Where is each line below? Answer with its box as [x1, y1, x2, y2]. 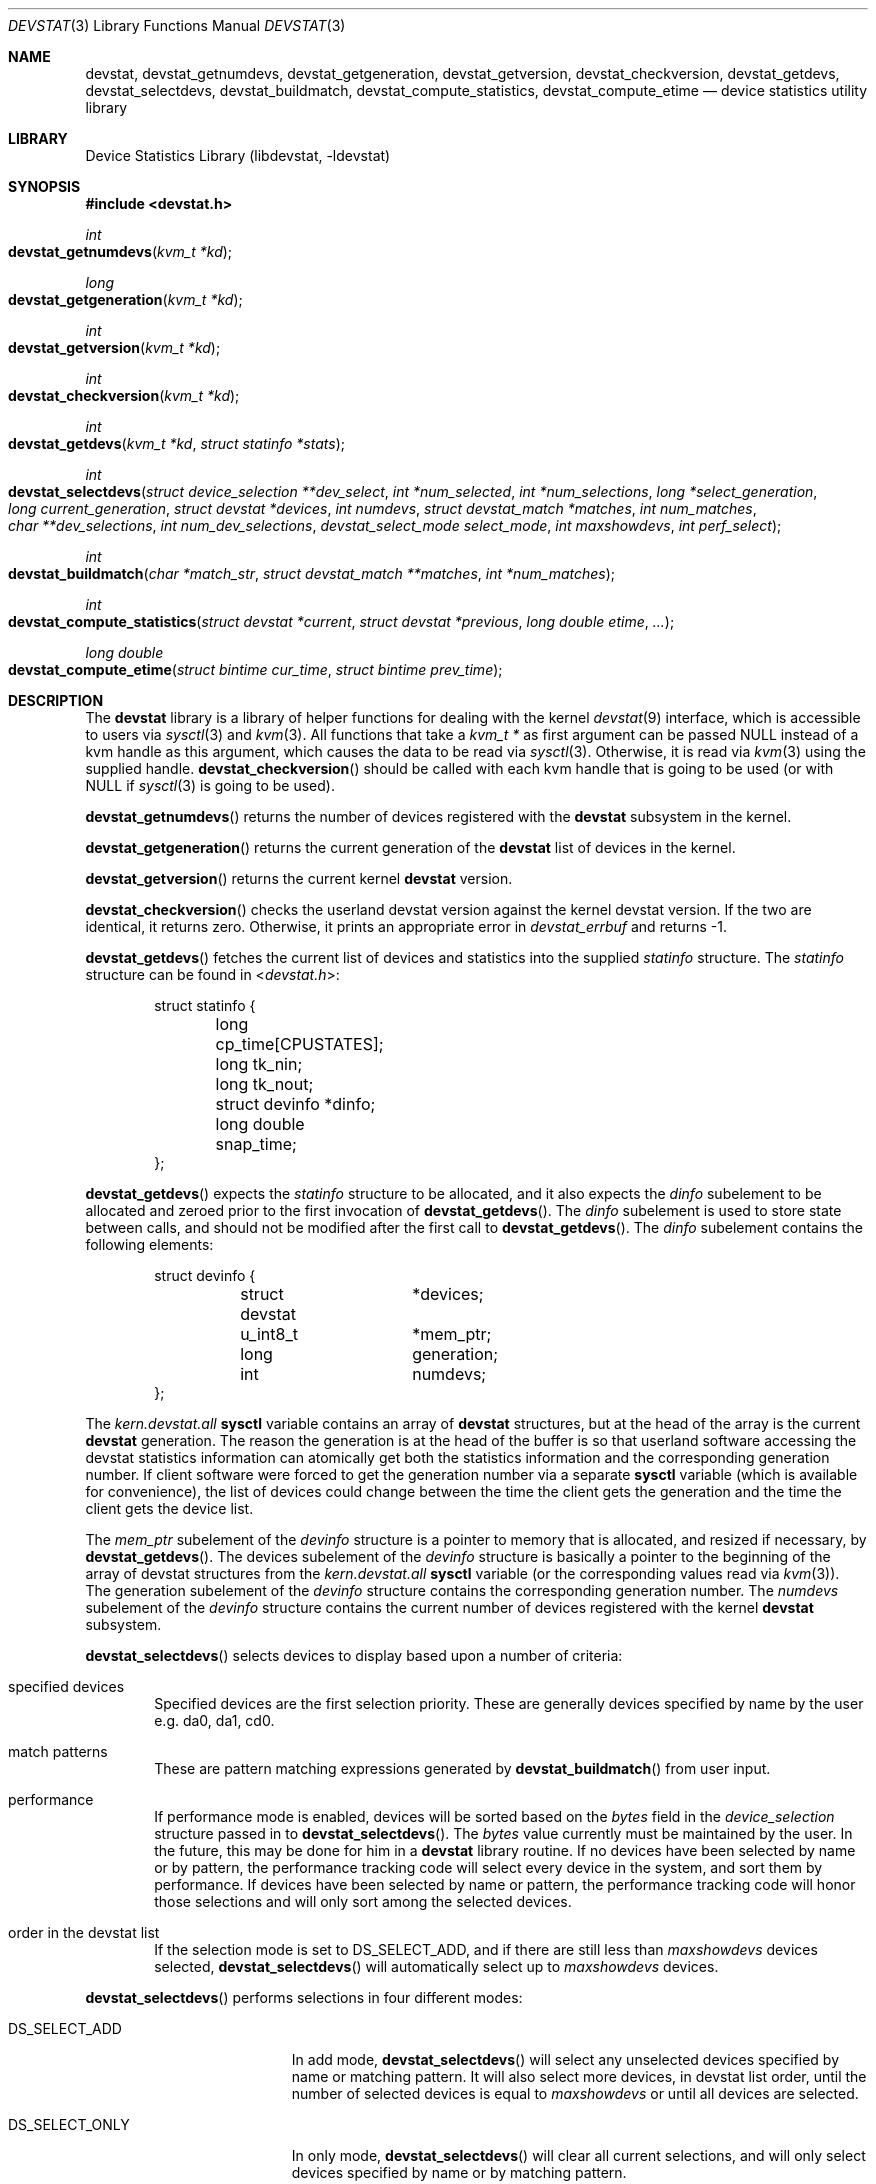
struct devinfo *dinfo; [215, 1094, 376, 1114]
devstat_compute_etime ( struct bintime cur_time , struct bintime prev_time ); [8, 661, 503, 678]
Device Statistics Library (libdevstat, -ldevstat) [85, 147, 391, 164]
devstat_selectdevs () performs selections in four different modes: [85, 1989, 523, 2006]
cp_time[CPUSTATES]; [215, 1034, 384, 1054]
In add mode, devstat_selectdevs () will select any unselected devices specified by [291, 2051, 839, 2068]
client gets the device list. [85, 1500, 254, 1517]
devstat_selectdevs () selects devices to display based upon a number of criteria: [85, 1647, 623, 1664]
